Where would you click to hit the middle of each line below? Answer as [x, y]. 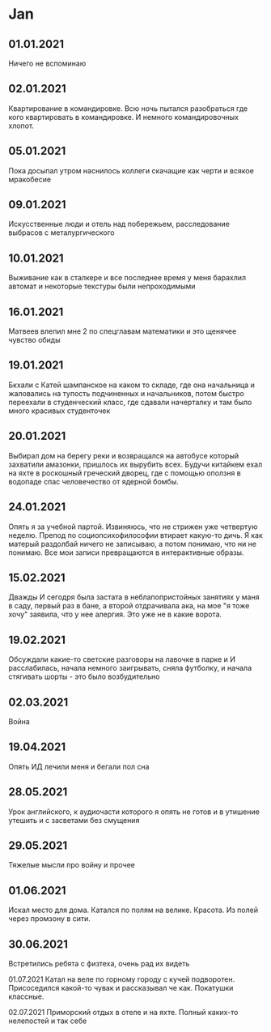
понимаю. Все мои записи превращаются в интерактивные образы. [126, 552]
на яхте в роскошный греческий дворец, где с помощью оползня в [125, 473]
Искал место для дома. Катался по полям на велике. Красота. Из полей [133, 910]
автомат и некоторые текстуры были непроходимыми [102, 286]
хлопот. [21, 126]
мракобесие [30, 179]
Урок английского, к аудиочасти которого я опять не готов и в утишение [134, 812]
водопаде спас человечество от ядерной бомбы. [94, 481]
